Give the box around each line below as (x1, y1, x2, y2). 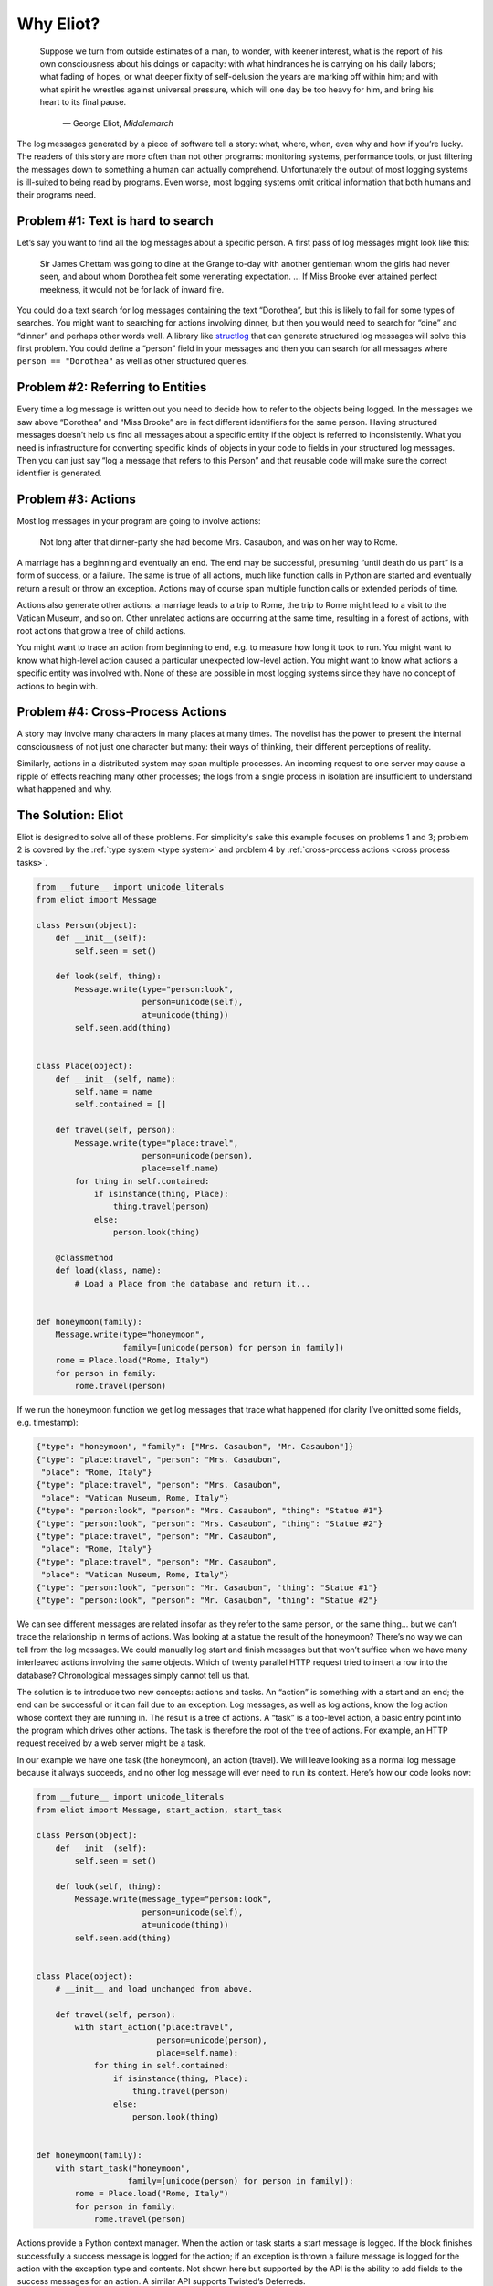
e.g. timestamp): (16, 1417, 79, 1428)
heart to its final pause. (39, 97, 127, 108)
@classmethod (55, 1253, 114, 1264)
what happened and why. (16, 784, 112, 795)
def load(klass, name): (55, 1266, 162, 1276)
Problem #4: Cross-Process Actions (16, 704, 227, 720)
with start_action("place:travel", (74, 2022, 235, 2033)
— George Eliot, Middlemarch (62, 117, 173, 128)
